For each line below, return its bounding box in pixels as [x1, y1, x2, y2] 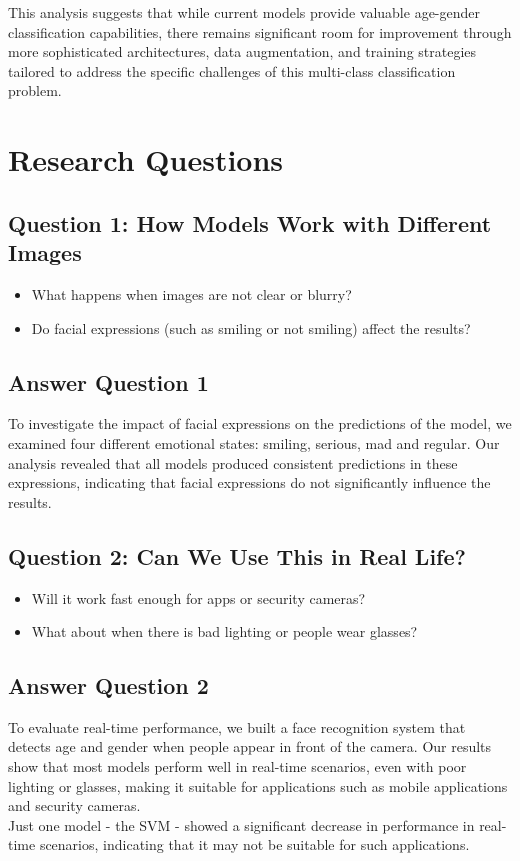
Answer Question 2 [8, 670, 209, 701]
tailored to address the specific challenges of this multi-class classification [8, 60, 456, 81]
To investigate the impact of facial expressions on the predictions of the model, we [8, 413, 512, 434]
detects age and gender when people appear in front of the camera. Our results [8, 736, 492, 757]
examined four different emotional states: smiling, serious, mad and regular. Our [8, 432, 500, 453]
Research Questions [8, 139, 284, 180]
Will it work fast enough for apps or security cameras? [31, 587, 366, 608]
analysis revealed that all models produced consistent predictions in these [8, 452, 458, 473]
